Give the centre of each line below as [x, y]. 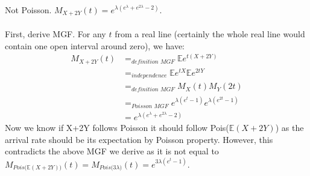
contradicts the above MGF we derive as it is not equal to [112, 151]
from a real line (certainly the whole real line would [210, 34]
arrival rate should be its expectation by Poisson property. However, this [139, 139]
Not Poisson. [28, 10]
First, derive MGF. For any [55, 34]
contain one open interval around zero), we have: [95, 45]
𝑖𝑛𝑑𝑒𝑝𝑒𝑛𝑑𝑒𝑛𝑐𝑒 [149, 76]
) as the [289, 128]
